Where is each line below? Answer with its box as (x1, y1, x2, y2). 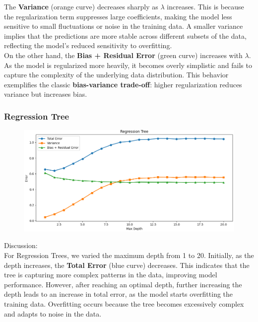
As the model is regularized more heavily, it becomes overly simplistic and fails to (4, 60, 252, 70)
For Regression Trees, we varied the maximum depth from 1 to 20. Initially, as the (4, 250, 254, 260)
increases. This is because (167, 1, 244, 11)
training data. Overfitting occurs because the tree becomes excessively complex (4, 298, 244, 309)
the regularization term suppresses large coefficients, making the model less (4, 11, 232, 21)
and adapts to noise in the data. (4, 308, 102, 319)
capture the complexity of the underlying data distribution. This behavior (4, 69, 229, 80)
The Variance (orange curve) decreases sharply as (4, 1, 158, 11)
